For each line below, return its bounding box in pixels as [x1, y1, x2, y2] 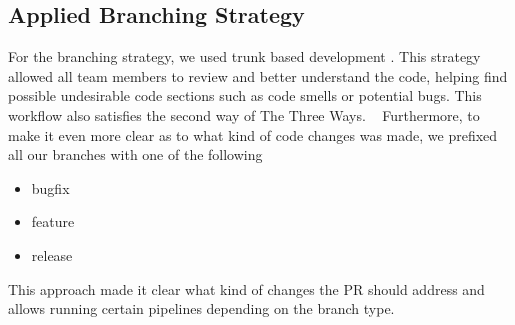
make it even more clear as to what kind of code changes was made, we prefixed [8, 124, 498, 145]
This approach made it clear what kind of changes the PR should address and [8, 278, 485, 299]
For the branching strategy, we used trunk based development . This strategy [8, 46, 481, 67]
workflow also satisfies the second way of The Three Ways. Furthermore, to [8, 104, 480, 125]
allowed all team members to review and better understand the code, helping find [8, 65, 508, 86]
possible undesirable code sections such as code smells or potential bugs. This [8, 85, 482, 106]
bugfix [31, 177, 70, 198]
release [31, 244, 73, 265]
